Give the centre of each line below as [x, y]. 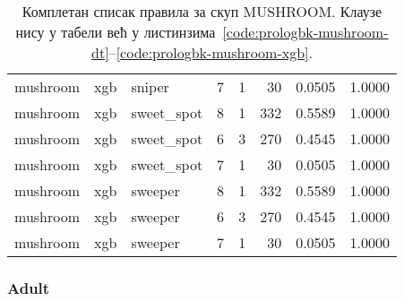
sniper [150, 86]
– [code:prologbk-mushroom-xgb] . [211, 52]
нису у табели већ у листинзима [116, 32]
